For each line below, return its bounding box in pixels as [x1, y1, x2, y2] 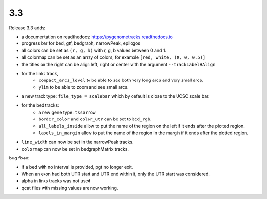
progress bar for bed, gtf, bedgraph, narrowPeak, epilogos [21, 40, 141, 46]
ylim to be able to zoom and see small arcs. [38, 84, 129, 90]
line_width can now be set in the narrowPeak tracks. [21, 139, 133, 145]
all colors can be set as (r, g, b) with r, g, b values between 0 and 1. [21, 47, 167, 53]
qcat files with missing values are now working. [21, 185, 118, 191]
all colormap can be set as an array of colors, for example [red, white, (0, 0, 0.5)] [21, 54, 206, 60]
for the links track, [21, 70, 59, 76]
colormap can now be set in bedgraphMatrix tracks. [21, 146, 129, 152]
